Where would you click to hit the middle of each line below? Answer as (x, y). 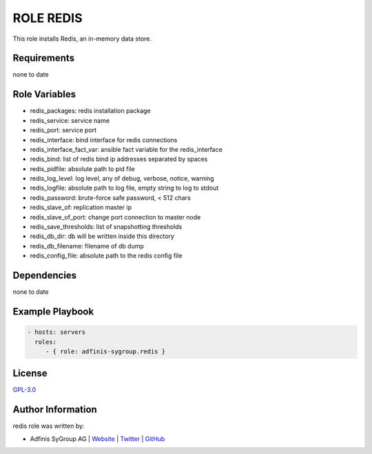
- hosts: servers (56, 332)
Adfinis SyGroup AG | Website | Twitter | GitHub (97, 439)
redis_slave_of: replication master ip (81, 208)
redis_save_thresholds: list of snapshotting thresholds (106, 227)
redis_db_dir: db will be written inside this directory (102, 236)
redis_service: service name (70, 120)
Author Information (55, 409)
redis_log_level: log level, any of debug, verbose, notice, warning (122, 179)
